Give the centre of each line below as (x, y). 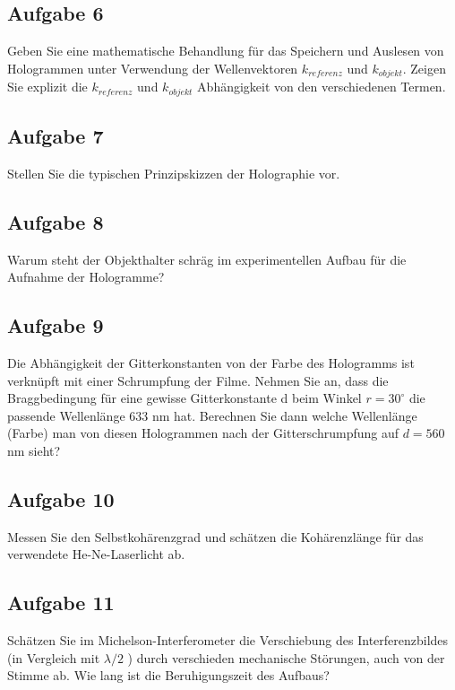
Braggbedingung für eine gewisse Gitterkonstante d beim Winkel (185, 398)
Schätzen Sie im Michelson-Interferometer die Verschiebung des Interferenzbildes (228, 640)
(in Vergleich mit (54, 657)
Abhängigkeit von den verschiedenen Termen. (322, 87)
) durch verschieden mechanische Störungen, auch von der (286, 657)
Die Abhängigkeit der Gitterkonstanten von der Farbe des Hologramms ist (211, 363)
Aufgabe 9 (56, 325)
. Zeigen (424, 68)
